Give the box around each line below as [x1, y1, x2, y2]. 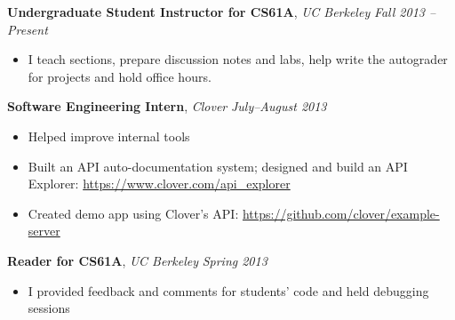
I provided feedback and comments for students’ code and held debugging [28, 281, 429, 300]
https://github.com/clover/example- [242, 204, 440, 222]
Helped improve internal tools [28, 126, 190, 145]
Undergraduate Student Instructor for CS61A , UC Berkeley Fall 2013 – [7, 3, 436, 20]
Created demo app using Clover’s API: [28, 204, 239, 222]
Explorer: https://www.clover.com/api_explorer [28, 174, 291, 193]
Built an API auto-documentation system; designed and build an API [28, 156, 408, 175]
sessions [28, 299, 70, 317]
